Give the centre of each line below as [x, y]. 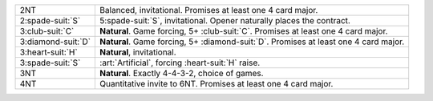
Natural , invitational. [138, 52]
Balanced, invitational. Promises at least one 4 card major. [209, 10]
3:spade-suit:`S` [50, 63]
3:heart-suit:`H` [49, 52]
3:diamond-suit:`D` [55, 42]
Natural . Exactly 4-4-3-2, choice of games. [182, 73]
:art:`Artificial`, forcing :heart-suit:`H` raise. [180, 63]
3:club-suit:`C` [47, 31]
